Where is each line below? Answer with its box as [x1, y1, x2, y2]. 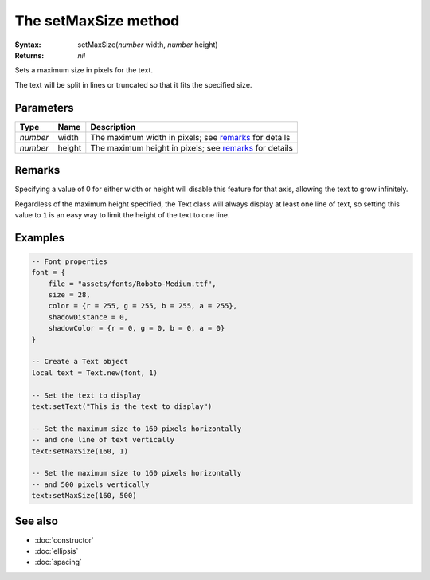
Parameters [14, 100, 74, 115]
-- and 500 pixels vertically [31, 480, 150, 489]
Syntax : [14, 40, 41, 49]
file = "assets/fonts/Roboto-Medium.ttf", [48, 279, 217, 288]
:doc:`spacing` [34, 558, 83, 567]
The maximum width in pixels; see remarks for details [90, 131, 291, 143]
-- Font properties [31, 257, 107, 266]
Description [90, 121, 136, 132]
